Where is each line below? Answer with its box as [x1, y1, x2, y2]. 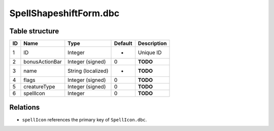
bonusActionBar [23, 58, 62, 65]
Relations [9, 103, 40, 112]
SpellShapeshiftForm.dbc [9, 8, 120, 19]
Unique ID [138, 49, 162, 56]
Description [138, 40, 167, 47]
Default [114, 40, 132, 47]
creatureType [23, 83, 55, 91]
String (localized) [67, 67, 109, 74]
